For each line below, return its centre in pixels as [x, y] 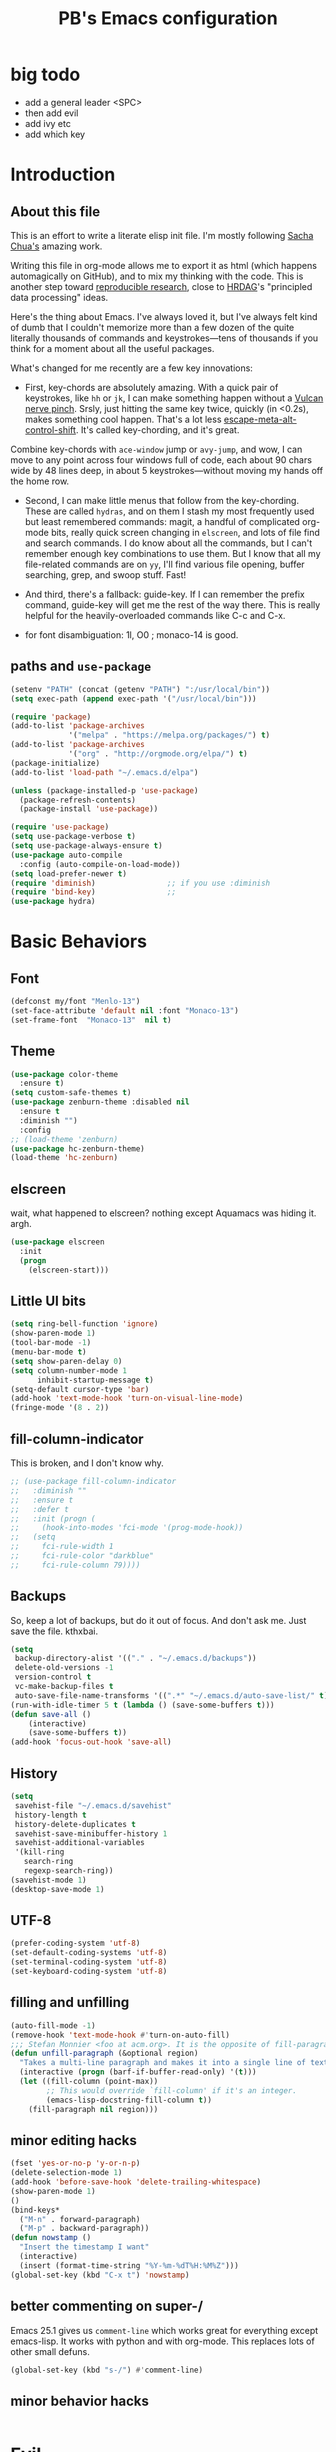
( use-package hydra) [53, 902]
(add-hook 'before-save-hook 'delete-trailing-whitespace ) [136, 2182]
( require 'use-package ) [60, 827]
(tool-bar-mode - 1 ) [51, 1343]
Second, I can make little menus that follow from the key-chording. [162, 500]
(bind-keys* [35, 2210]
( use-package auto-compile [66, 855]
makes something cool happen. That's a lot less [123, 419]
